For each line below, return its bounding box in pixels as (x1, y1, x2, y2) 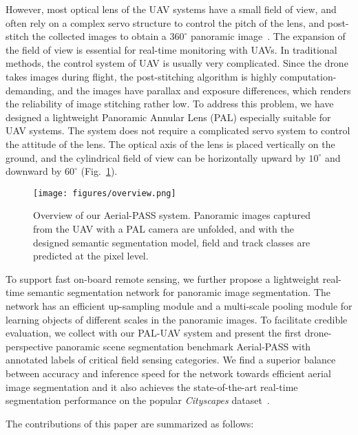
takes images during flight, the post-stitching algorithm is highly (6, 69, 277, 83)
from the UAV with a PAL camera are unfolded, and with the (33, 221, 294, 235)
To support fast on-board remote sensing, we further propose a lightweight (6, 271, 320, 286)
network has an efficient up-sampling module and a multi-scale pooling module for (6, 298, 352, 312)
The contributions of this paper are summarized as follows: (6, 416, 254, 430)
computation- (280, 69, 337, 83)
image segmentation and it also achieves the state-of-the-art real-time (6, 379, 298, 394)
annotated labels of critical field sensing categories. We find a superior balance (6, 352, 336, 367)
